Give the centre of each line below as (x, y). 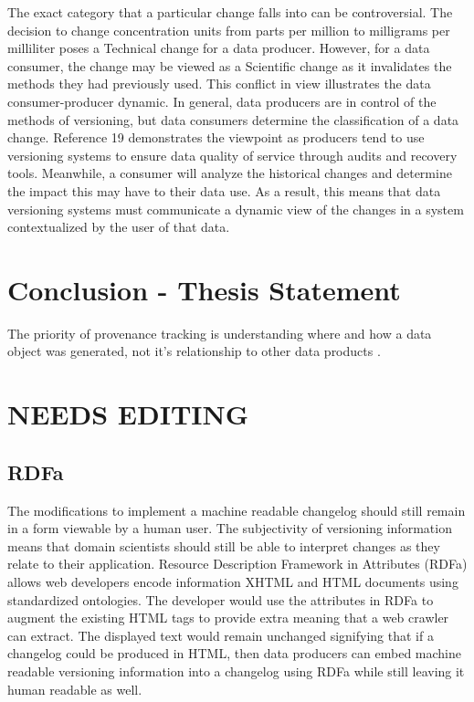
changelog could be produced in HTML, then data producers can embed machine (235, 653)
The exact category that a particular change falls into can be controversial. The (230, 12)
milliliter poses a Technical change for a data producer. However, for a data (219, 48)
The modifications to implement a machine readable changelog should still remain (237, 510)
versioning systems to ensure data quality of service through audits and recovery (232, 155)
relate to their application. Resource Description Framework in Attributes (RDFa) (237, 564)
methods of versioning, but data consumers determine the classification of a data (233, 119)
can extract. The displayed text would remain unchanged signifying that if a (221, 635)
